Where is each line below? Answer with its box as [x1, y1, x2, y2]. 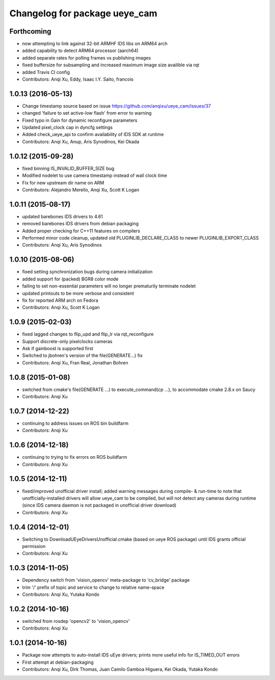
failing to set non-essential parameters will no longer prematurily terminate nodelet [22, 283, 196, 289]
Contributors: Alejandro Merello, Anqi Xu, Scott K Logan [22, 187, 140, 193]
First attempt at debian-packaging [22, 659, 94, 665]
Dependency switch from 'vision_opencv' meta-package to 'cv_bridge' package [22, 577, 190, 583]
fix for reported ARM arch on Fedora [22, 297, 99, 303]
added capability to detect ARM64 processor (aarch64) [22, 47, 139, 54]
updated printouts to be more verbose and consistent [22, 290, 134, 296]
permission [22, 543, 46, 550]
